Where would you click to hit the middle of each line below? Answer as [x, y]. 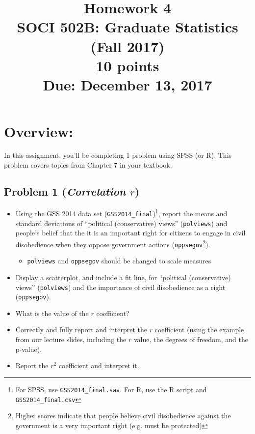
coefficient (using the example [199, 330]
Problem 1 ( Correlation [65, 191]
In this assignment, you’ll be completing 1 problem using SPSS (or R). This [118, 155]
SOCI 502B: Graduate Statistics [127, 27]
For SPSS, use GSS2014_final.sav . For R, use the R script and [111, 389]
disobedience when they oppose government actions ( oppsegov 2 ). [113, 244]
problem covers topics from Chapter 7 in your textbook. [88, 164]
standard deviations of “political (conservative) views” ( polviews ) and [121, 223]
